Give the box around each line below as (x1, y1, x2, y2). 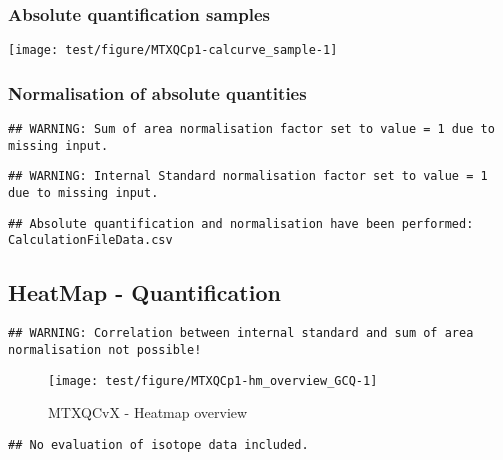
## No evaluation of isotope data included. (8, 437, 309, 452)
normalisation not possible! (8, 342, 202, 357)
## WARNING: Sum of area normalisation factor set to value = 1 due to (8, 122, 495, 137)
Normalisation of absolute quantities (8, 80, 307, 105)
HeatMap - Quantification (8, 277, 281, 308)
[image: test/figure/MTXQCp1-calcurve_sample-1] (8, 43, 338, 58)
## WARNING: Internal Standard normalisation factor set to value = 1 (8, 169, 488, 184)
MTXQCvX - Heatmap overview (48, 402, 248, 423)
